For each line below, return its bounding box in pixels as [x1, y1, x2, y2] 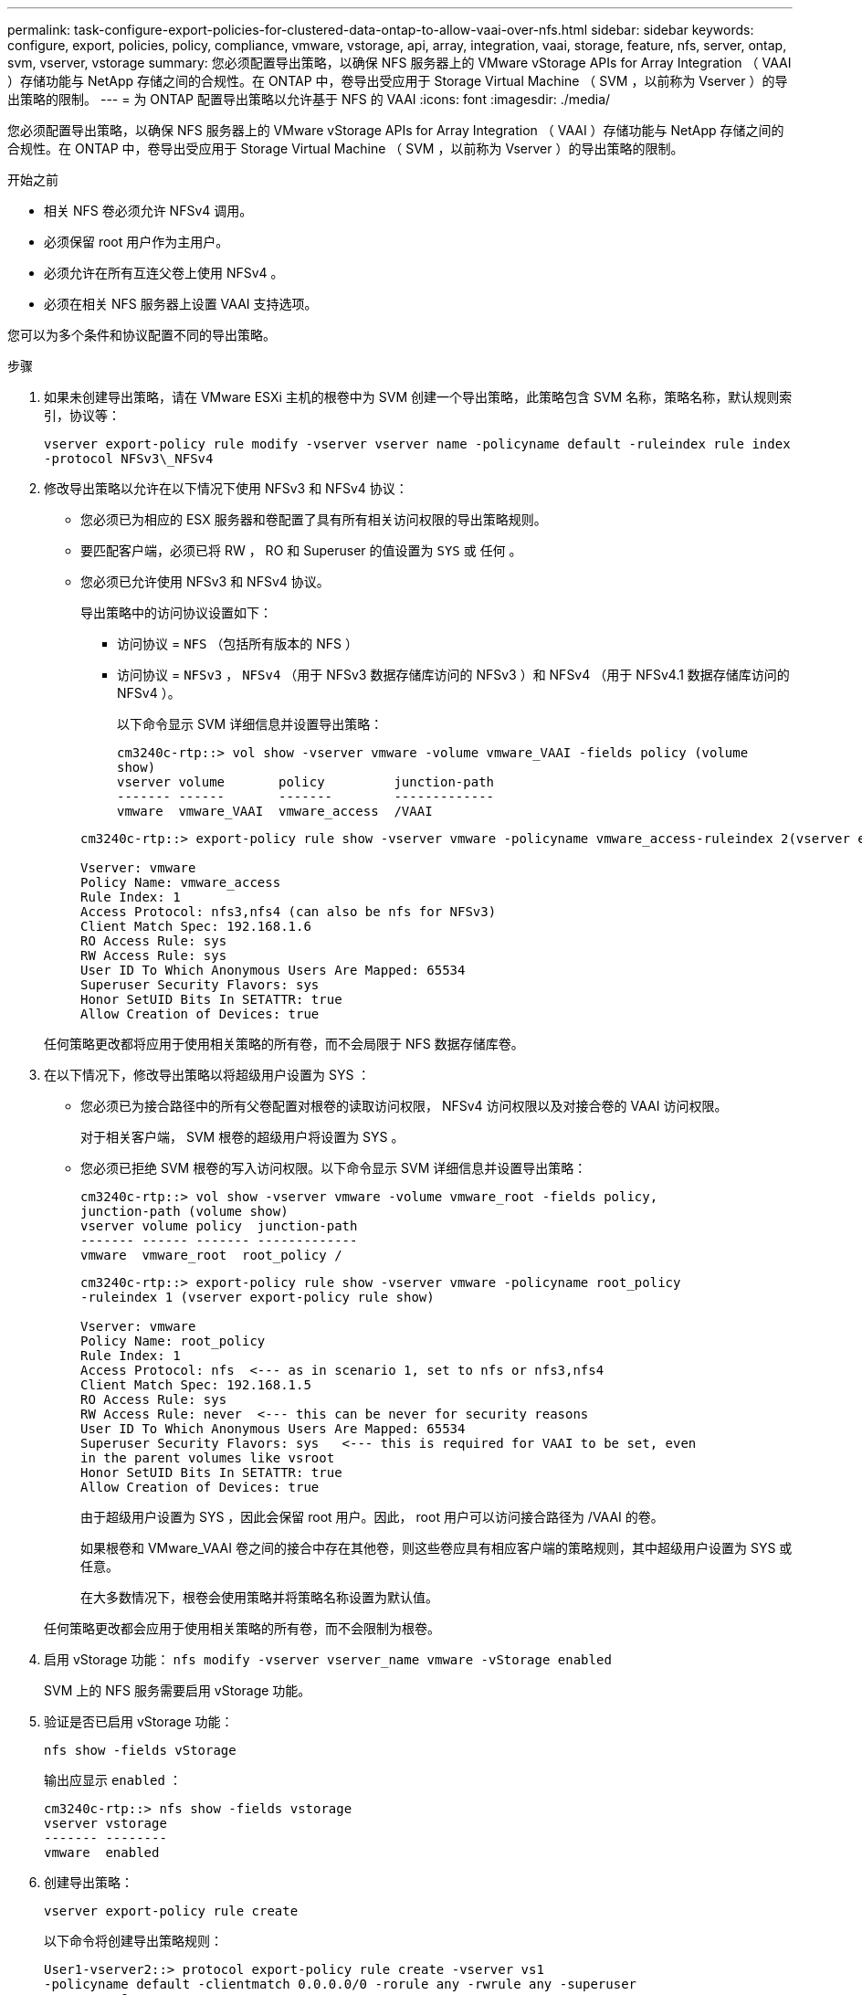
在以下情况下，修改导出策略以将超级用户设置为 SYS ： [44, 1067, 371, 1082]
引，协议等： [44, 407, 121, 423]
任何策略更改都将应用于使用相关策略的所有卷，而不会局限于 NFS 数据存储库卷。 [44, 1036, 524, 1051]
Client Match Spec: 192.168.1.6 [80, 919, 311, 934]
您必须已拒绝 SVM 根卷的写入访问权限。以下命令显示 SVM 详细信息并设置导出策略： [80, 1160, 587, 1176]
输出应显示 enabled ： [44, 1772, 182, 1788]
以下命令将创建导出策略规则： [44, 1933, 223, 1948]
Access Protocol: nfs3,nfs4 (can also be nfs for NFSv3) [80, 904, 497, 919]
